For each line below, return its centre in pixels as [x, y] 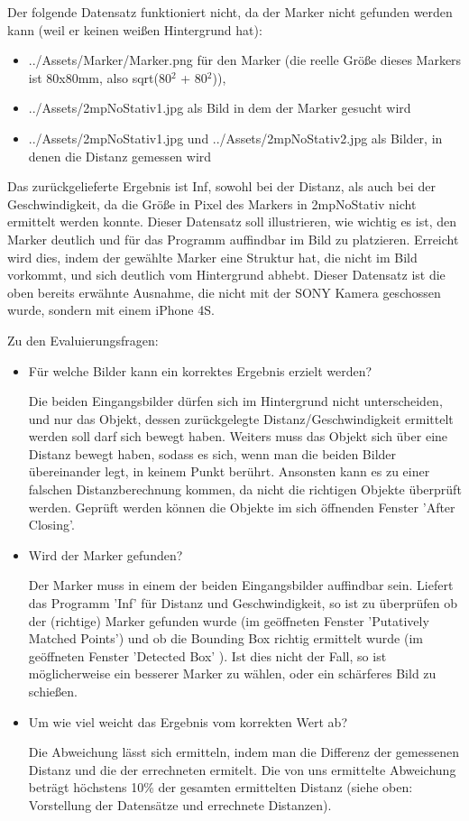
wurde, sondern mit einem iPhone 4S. [111, 310]
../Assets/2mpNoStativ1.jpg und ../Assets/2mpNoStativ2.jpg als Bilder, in [235, 138]
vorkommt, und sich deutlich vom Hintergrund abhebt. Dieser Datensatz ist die [226, 275]
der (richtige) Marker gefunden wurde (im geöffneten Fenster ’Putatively [229, 620]
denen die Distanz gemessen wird [120, 156]
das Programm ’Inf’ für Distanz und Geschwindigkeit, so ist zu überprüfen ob [243, 603]
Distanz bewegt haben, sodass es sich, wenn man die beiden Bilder [212, 453]
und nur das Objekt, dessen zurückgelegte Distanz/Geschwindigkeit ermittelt [241, 418]
